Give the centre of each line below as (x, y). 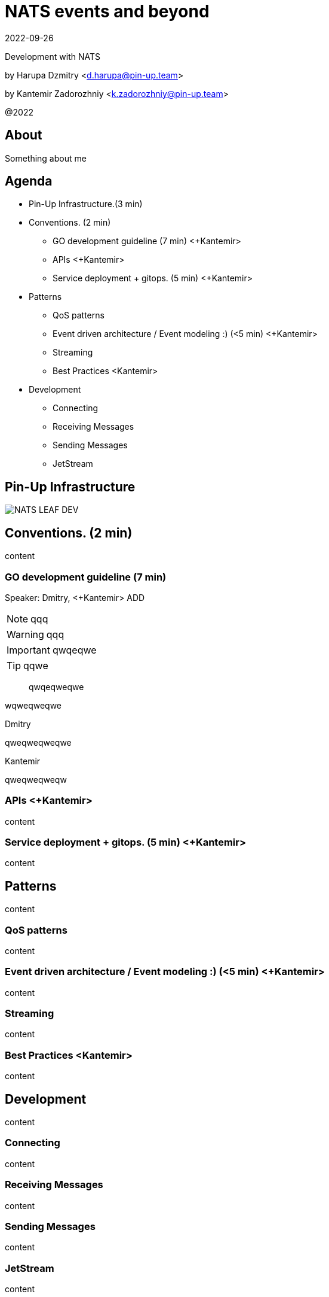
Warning (25, 634)
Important (28, 650)
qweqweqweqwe (38, 742)
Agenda (29, 181)
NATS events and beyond (107, 11)
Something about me (46, 158)
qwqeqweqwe (56, 687)
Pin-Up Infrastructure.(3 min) (86, 204)
